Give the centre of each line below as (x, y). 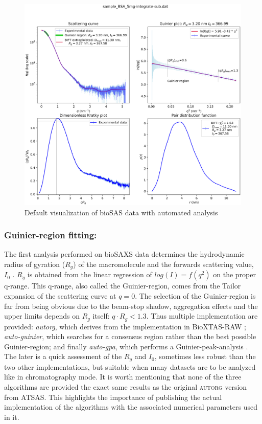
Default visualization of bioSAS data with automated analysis (121, 212)
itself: (101, 316)
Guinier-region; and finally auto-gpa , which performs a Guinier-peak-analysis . (126, 346)
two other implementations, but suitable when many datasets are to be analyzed (130, 366)
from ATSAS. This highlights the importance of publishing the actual (113, 397)
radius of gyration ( (35, 264)
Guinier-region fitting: (51, 235)
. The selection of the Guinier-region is (195, 295)
